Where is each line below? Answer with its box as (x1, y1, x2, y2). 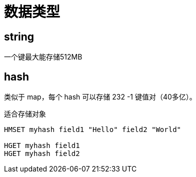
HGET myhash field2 (4, 149, 80, 158)
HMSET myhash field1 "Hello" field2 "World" (4, 125, 181, 134)
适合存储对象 (4, 109, 46, 118)
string (4, 30, 34, 43)
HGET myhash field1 (4, 141, 80, 150)
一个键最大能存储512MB (4, 52, 82, 61)
